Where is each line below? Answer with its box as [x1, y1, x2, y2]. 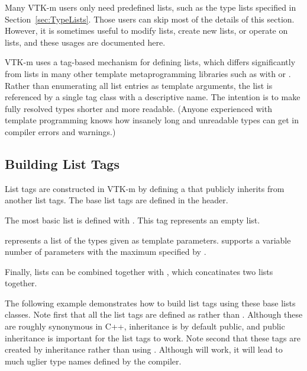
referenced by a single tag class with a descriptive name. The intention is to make [5, 91, 300, 103]
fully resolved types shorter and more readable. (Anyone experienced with [5, 102, 272, 114]
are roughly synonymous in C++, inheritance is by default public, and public [5, 320, 285, 332]
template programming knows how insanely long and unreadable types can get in [5, 114, 299, 126]
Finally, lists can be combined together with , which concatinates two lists [5, 265, 273, 277]
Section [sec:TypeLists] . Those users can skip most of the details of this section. [5, 12, 295, 25]
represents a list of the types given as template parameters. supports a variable [5, 234, 291, 246]
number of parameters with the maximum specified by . [5, 245, 206, 258]
